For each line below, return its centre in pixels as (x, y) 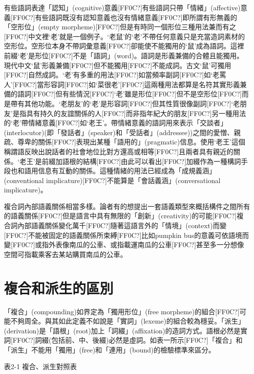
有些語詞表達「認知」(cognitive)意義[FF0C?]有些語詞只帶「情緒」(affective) (122, 7)
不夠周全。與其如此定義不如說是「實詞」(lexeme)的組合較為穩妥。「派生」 (128, 321)
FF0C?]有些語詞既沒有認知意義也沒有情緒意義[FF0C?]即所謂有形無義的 (125, 17)
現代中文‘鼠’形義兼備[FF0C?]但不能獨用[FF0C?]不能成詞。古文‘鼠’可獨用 (118, 65)
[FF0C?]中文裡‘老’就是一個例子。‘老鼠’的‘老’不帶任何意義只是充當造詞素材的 (125, 36)
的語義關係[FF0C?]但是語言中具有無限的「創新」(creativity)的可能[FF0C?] (120, 216)
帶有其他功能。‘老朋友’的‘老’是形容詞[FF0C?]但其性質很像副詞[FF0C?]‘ (122, 103)
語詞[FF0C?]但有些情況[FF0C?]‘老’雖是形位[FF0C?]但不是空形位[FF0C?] (129, 94)
